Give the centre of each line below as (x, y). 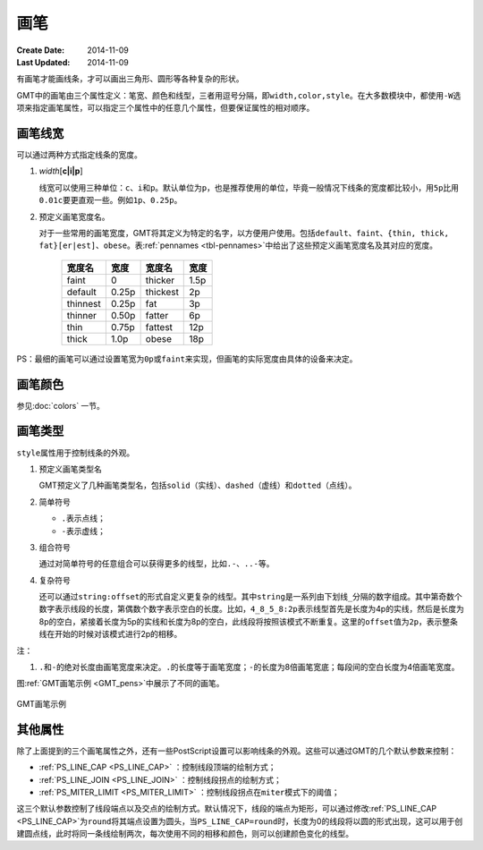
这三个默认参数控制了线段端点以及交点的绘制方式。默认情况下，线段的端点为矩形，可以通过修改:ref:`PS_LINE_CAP (227, 809)
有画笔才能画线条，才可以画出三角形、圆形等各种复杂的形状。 (130, 79)
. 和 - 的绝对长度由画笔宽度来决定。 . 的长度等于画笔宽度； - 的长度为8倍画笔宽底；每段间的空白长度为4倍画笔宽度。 (249, 667)
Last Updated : (43, 62)
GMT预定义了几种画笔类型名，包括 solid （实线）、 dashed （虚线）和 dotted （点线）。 (198, 485)
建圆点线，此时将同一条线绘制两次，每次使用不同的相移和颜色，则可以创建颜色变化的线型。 (185, 834)
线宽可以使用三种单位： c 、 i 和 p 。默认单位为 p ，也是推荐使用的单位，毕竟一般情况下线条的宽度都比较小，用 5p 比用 (249, 187)
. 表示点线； (84, 518)
